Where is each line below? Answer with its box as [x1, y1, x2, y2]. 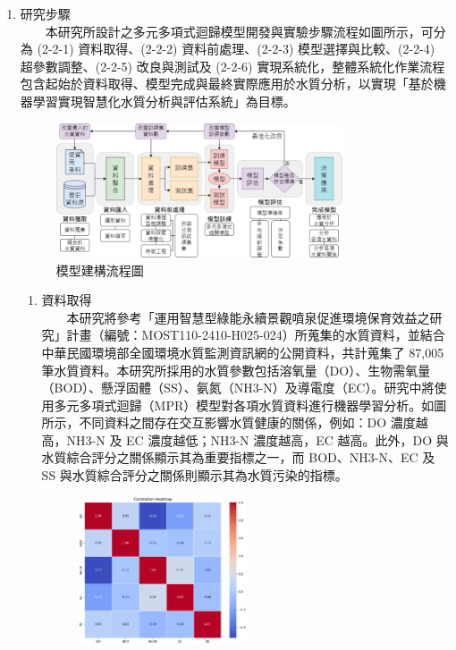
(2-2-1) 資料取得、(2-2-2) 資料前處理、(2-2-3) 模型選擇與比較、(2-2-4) [37, 39, 435, 58]
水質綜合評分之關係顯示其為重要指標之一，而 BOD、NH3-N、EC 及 [41, 448, 435, 467]
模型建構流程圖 [55, 260, 144, 279]
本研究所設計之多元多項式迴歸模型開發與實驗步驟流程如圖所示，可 [45, 21, 434, 40]
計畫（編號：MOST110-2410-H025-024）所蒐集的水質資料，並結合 [66, 325, 445, 344]
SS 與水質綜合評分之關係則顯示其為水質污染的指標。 [41, 466, 348, 485]
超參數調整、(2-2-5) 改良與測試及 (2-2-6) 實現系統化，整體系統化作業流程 [20, 56, 445, 75]
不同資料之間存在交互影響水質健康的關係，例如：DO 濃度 [79, 413, 416, 432]
